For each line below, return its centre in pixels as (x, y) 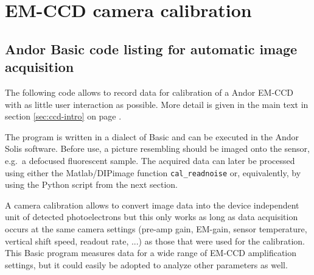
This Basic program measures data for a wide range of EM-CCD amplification (151, 253)
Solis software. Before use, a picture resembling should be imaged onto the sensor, (158, 148)
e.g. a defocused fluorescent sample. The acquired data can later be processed (150, 160)
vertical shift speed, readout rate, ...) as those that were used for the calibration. (155, 241)
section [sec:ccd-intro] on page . (63, 116)
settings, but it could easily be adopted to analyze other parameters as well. (146, 264)
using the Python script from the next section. (92, 184)
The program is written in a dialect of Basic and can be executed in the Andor (152, 136)
